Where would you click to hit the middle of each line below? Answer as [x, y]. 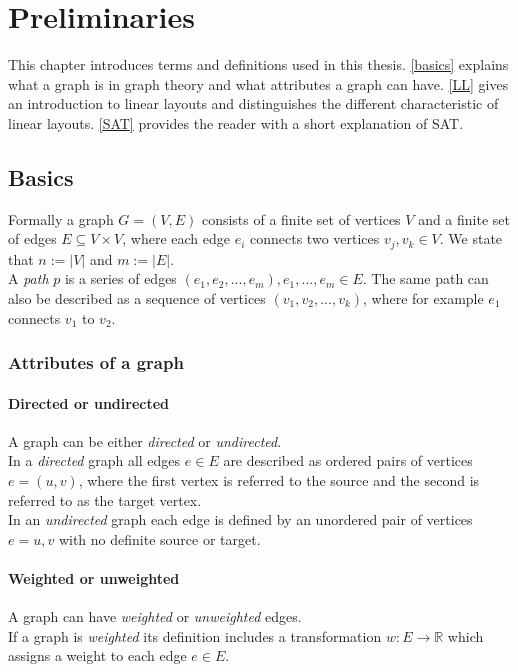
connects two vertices [315, 238]
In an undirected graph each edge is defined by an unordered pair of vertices [240, 519]
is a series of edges [120, 278]
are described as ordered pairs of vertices [348, 460]
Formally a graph [61, 218]
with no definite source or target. [159, 538]
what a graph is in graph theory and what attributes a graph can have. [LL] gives [258, 83]
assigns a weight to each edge [97, 655]
